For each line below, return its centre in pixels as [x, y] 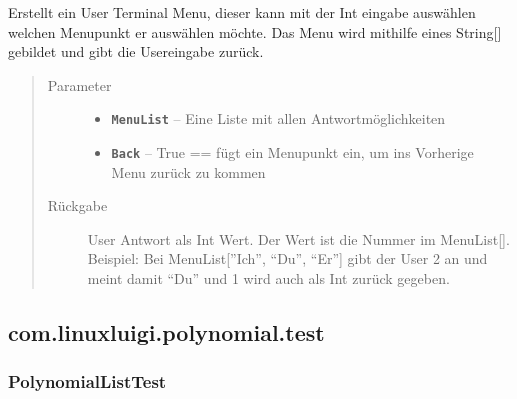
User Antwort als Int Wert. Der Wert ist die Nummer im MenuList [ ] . [298, 238]
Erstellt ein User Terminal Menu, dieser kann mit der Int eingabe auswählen [242, 12]
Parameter [79, 84]
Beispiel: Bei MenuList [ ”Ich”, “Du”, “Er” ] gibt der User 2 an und [287, 258]
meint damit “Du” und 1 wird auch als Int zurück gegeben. [268, 278]
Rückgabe [77, 205]
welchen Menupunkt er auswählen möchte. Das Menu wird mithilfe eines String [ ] [255, 31]
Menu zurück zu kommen [188, 171]
